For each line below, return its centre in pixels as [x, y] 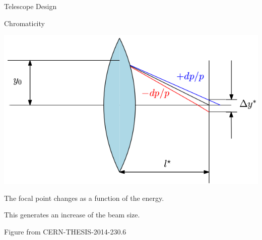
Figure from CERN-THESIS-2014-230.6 [65, 231]
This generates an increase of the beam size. [72, 215]
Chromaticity [24, 23]
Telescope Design [30, 6]
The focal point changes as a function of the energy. [84, 198]
